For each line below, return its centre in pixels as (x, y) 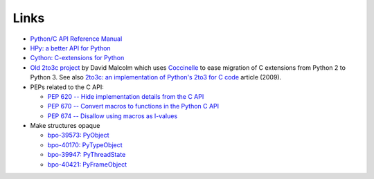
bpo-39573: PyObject (78, 135)
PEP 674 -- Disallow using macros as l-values (113, 116)
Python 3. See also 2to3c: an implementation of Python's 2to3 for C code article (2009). (156, 77)
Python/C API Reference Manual (76, 39)
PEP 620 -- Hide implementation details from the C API (126, 96)
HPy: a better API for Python (70, 48)
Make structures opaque (65, 126)
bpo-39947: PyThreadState (87, 155)
